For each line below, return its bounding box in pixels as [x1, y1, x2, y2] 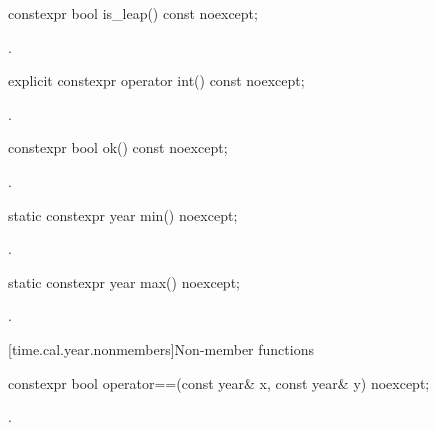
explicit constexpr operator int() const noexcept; [8, 70, 305, 91]
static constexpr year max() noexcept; [8, 271, 240, 292]
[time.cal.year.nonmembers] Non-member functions [8, 338, 314, 359]
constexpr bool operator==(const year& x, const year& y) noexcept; [8, 372, 430, 393]
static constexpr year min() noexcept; [8, 204, 238, 225]
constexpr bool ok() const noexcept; [8, 137, 228, 158]
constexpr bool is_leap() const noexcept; [8, 3, 258, 23]
